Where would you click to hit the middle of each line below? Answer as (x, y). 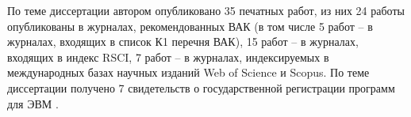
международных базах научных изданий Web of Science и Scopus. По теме (188, 72)
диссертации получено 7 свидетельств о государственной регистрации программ (201, 87)
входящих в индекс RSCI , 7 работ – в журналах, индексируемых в (168, 57)
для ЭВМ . (33, 103)
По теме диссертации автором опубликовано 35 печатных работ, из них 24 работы (206, 10)
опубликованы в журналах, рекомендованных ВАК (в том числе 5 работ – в (190, 26)
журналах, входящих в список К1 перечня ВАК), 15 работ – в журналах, (183, 42)
